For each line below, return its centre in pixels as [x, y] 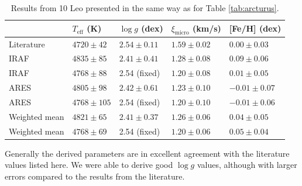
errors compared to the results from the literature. [95, 176]
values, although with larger [247, 165]
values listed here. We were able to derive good [89, 165]
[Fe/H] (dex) [255, 28]
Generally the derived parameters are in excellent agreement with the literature [147, 153]
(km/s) [207, 28]
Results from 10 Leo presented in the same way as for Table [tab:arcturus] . [145, 8]
